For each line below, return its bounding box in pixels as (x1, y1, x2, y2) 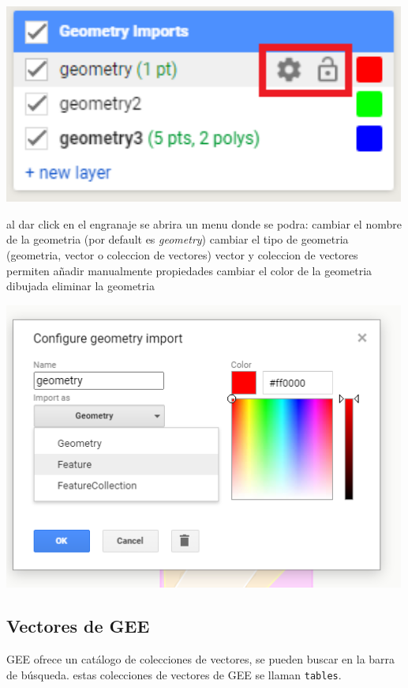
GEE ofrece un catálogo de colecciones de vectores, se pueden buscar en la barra (6, 651, 395, 667)
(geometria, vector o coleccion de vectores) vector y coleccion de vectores (6, 247, 358, 263)
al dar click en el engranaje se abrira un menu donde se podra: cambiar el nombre (6, 215, 402, 232)
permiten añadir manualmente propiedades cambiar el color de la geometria (6, 262, 372, 278)
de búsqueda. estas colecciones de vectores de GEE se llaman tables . (6, 666, 342, 682)
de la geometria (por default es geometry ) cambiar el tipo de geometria (6, 231, 349, 248)
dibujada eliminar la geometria (6, 278, 155, 294)
